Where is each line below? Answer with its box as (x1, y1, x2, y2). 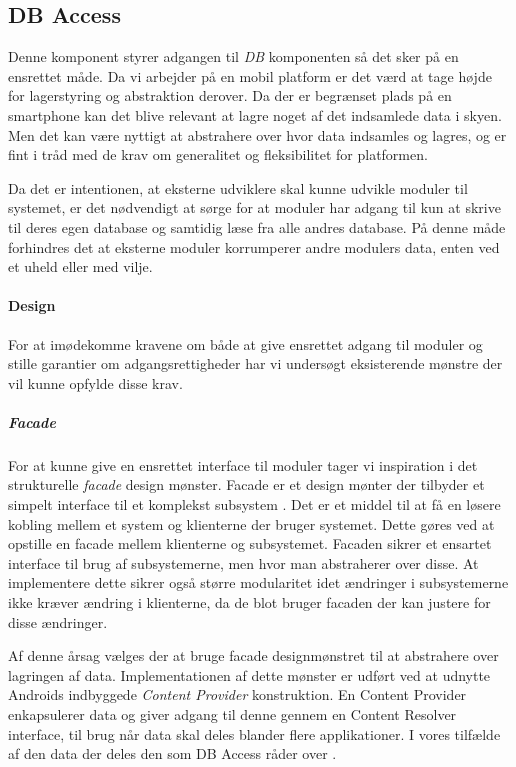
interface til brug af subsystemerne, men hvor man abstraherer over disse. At (8, 552, 479, 573)
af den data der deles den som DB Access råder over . (8, 743, 337, 764)
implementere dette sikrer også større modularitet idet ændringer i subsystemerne (8, 572, 509, 593)
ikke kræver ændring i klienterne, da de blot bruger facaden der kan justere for (8, 592, 491, 613)
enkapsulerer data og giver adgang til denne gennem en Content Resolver (8, 704, 457, 724)
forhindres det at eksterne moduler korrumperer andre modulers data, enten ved (8, 236, 500, 257)
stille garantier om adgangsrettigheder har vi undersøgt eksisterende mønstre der (8, 353, 503, 374)
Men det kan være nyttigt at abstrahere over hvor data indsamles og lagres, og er (8, 124, 507, 145)
